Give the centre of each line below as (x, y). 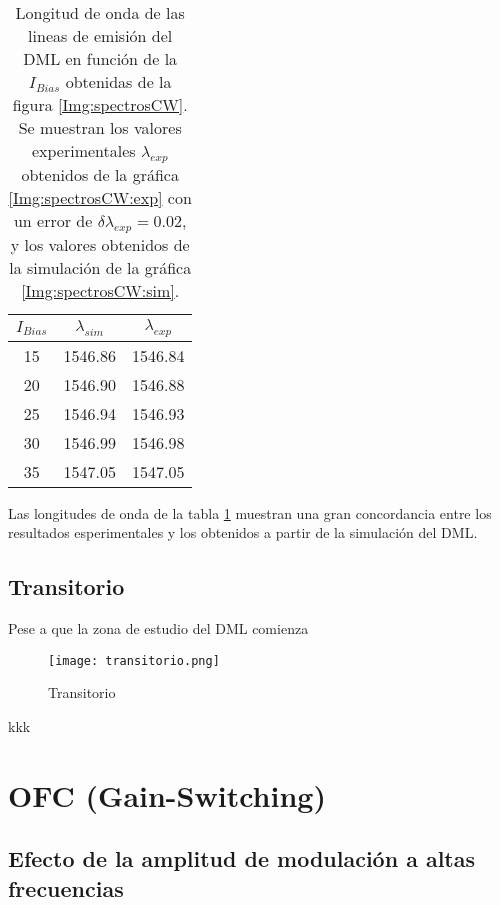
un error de (53, 221)
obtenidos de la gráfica (100, 175)
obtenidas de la (118, 81)
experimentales (83, 150)
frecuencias (66, 887)
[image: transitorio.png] (134, 660)
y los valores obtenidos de (100, 245)
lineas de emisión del (100, 35)
